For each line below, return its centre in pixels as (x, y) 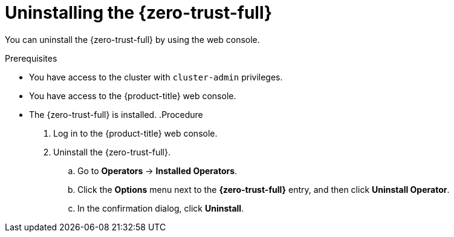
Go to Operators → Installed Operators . (157, 170)
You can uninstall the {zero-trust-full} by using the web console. (132, 39)
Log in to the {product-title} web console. (135, 133)
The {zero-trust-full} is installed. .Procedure (116, 114)
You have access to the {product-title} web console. (133, 96)
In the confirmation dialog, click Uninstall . (161, 208)
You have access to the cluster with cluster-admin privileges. (156, 77)
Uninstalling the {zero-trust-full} (139, 13)
